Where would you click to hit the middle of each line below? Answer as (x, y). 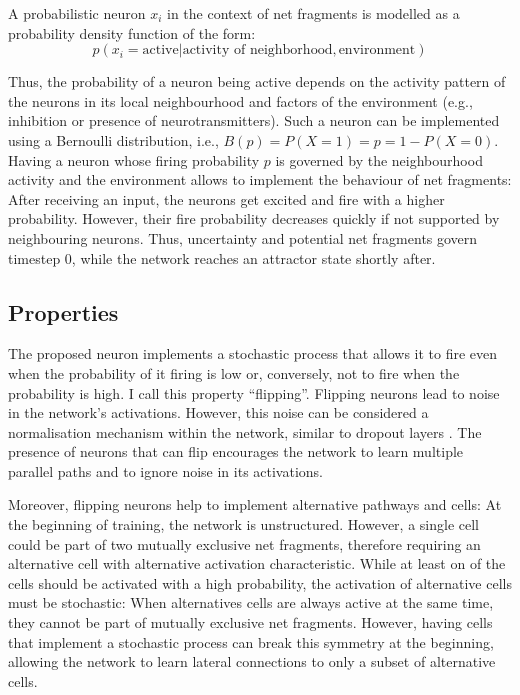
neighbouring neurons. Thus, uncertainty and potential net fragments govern (243, 237)
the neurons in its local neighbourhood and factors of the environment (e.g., (240, 100)
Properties (63, 311)
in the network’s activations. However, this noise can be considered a (218, 412)
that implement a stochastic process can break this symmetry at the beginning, (251, 641)
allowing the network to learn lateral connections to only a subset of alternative (252, 661)
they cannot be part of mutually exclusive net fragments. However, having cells (250, 622)
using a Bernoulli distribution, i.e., (113, 139)
